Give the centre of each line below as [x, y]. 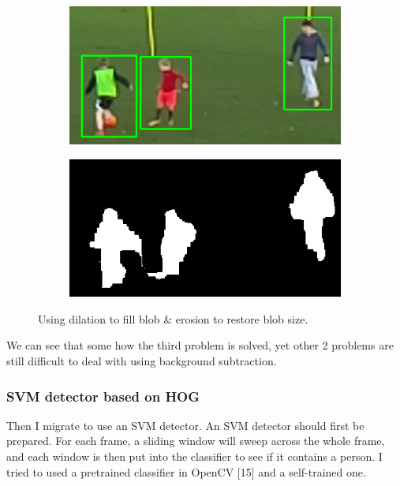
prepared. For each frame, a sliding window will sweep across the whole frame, [196, 441]
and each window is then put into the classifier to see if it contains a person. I [194, 456]
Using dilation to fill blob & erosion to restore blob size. [173, 318]
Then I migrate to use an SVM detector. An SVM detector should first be [185, 425]
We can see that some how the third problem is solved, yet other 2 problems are [200, 345]
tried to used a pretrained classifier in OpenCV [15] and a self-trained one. [186, 471]
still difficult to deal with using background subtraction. [142, 361]
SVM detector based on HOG [103, 396]
